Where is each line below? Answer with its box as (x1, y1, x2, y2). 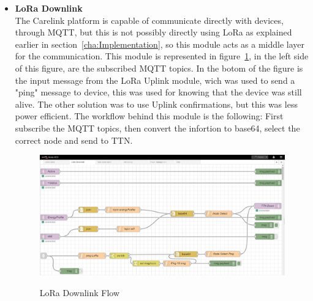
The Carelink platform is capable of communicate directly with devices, (15, 13, 284, 26)
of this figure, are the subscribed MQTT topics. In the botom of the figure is (15, 61, 303, 74)
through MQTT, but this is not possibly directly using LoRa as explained (15, 26, 292, 39)
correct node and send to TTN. (15, 133, 133, 146)
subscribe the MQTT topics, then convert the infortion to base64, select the (15, 121, 300, 134)
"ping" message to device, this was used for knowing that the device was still (15, 86, 302, 98)
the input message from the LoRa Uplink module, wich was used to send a (15, 73, 295, 86)
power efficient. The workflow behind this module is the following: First (15, 110, 284, 122)
